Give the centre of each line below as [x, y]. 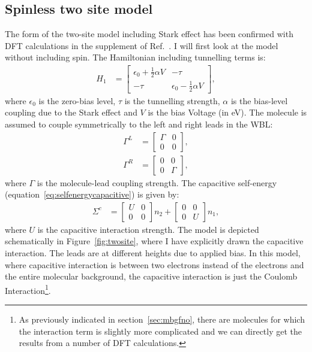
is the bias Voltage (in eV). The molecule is [227, 112]
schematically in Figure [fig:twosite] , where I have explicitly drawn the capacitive [154, 241]
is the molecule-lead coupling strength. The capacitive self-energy [157, 182]
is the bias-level [259, 100]
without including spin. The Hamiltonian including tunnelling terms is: [135, 57]
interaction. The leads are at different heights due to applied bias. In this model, [153, 253]
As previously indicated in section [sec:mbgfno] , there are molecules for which [162, 319]
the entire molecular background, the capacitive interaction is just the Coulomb [151, 276]
